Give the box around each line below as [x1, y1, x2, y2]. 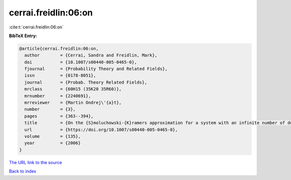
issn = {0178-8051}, [24, 73, 97, 78]
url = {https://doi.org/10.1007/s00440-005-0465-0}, [24, 127, 178, 132]
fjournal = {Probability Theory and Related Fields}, [24, 66, 168, 72]
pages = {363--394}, [24, 113, 94, 119]
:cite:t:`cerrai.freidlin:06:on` [9, 24, 64, 30]
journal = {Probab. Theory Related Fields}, [24, 80, 147, 85]
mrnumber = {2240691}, [24, 93, 91, 98]
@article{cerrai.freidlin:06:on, [19, 46, 99, 51]
